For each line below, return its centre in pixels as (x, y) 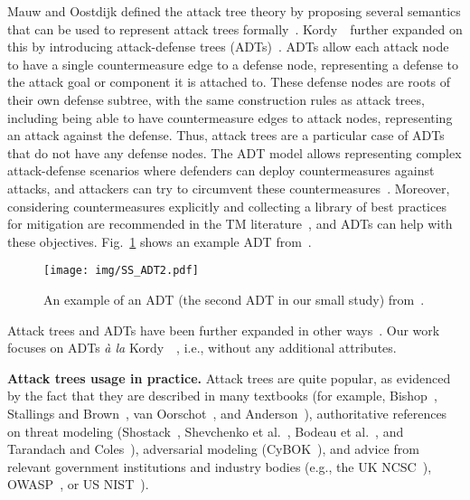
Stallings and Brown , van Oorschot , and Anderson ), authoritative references (227, 413)
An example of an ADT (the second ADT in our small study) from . (234, 299)
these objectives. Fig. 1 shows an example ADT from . (160, 241)
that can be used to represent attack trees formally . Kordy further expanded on (235, 28)
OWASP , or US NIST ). (78, 484)
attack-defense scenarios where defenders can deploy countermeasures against (221, 170)
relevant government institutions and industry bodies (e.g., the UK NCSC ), (220, 466)
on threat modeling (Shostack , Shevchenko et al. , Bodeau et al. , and (206, 431)
